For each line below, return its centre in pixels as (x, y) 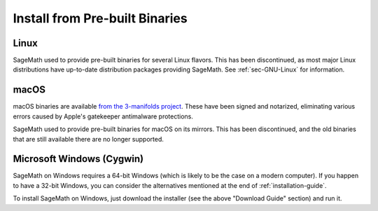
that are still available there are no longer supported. (89, 139)
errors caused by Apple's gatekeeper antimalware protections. (103, 116)
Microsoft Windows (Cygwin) (78, 159)
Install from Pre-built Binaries (100, 18)
